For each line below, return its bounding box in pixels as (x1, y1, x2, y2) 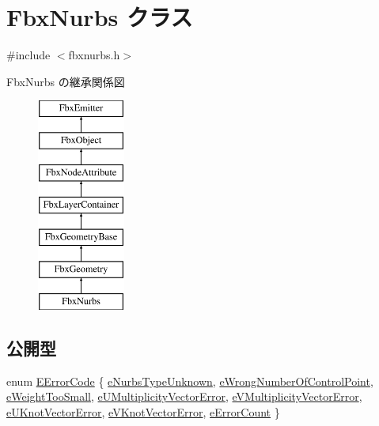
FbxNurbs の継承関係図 (6, 73, 125, 89)
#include (6, 47, 51, 63)
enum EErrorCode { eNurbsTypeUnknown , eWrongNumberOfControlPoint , (6, 372, 373, 389)
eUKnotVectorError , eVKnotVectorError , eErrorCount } (6, 403, 280, 420)
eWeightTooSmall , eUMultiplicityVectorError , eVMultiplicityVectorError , (6, 388, 362, 405)
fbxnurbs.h (68, 47, 120, 63)
